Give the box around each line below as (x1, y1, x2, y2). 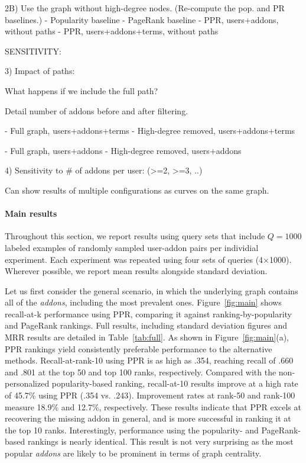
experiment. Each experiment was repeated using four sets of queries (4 (5, 253, 263, 265)
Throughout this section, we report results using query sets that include (5, 230, 265, 242)
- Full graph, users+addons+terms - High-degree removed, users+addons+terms (5, 124, 295, 137)
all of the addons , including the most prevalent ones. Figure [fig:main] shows (5, 296, 282, 308)
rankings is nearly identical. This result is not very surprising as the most (27, 435, 294, 448)
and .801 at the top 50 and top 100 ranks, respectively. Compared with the (5, 365, 276, 378)
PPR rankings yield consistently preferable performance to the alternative (5, 342, 272, 355)
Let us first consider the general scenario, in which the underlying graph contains (5, 284, 298, 297)
